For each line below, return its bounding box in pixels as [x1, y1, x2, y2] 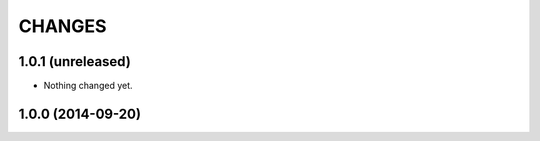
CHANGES [18, 15, 107, 37]
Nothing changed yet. [43, 80, 134, 92]
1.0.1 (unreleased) [18, 53, 132, 70]
